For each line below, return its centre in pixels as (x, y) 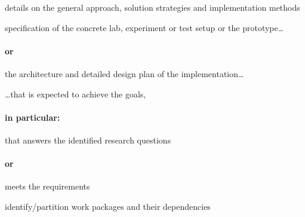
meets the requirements (47, 186)
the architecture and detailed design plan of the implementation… (124, 73)
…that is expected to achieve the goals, (76, 94)
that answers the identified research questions (88, 140)
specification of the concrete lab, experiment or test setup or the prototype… (144, 27)
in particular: (33, 117)
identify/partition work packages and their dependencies (108, 206)
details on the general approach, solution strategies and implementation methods (152, 7)
